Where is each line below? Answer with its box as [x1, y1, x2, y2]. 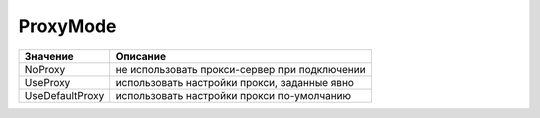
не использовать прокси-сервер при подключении [115, 62, 366, 76]
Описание [115, 49, 167, 63]
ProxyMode [18, 15, 117, 37]
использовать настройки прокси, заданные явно [115, 75, 355, 89]
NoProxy [24, 62, 66, 76]
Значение [24, 49, 74, 63]
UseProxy [24, 75, 71, 89]
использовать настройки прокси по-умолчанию [115, 88, 352, 102]
